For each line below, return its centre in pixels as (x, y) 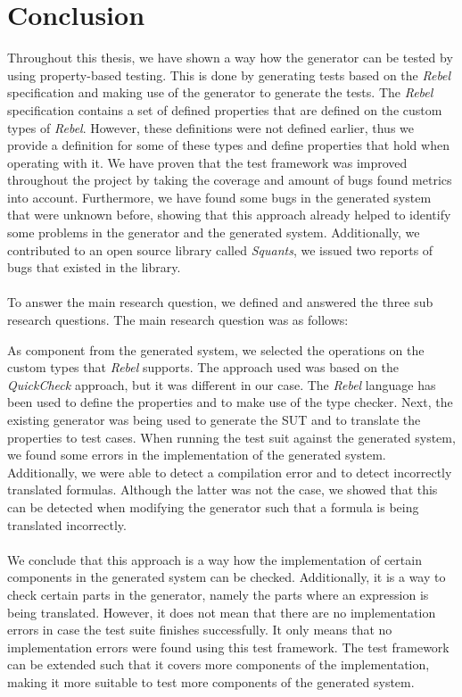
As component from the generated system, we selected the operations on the (216, 349)
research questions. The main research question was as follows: (178, 320)
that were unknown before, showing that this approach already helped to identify (229, 215)
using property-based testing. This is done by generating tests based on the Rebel (229, 75)
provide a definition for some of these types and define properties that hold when (228, 145)
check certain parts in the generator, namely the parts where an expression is (218, 594)
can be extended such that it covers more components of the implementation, (219, 664)
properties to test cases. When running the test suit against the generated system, (231, 437)
